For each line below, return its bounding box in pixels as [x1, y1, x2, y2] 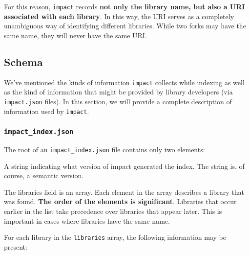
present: [4, 241, 27, 252]
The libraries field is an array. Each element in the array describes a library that [4, 186, 245, 197]
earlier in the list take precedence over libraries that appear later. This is [4, 206, 222, 216]
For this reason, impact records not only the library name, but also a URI [4, 1, 245, 11]
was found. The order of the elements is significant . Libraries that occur [4, 196, 237, 207]
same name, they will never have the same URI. [4, 30, 147, 40]
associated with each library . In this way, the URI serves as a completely [4, 11, 234, 21]
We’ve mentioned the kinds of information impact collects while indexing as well [4, 77, 245, 87]
